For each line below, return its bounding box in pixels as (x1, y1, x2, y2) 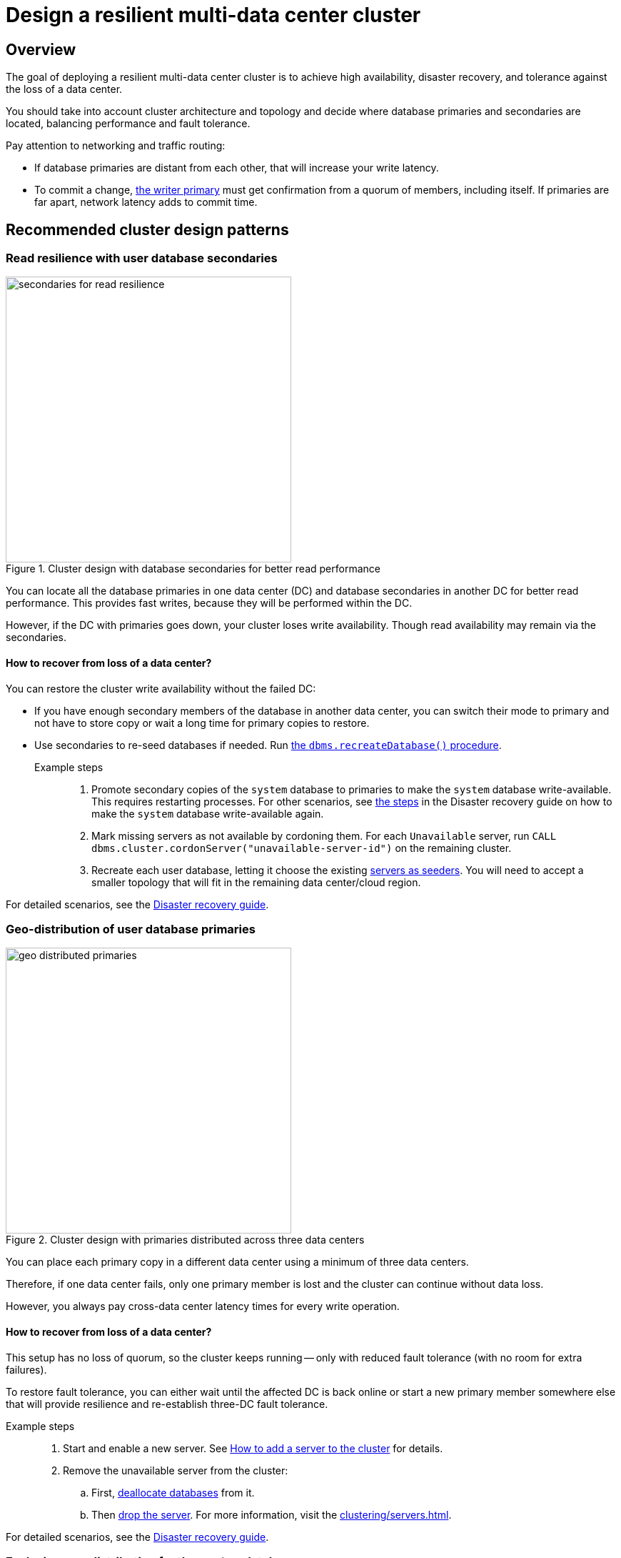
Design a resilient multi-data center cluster (6, 3, 421, 27)
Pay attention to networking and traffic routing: (6, 139, 226, 152)
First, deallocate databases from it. (91, 1486, 255, 1499)
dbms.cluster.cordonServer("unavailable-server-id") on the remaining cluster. (91, 841, 512, 854)
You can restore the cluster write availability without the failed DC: (6, 682, 316, 695)
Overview (6, 40, 76, 59)
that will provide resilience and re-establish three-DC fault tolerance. (6, 1397, 328, 1410)
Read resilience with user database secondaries (6, 251, 278, 266)
